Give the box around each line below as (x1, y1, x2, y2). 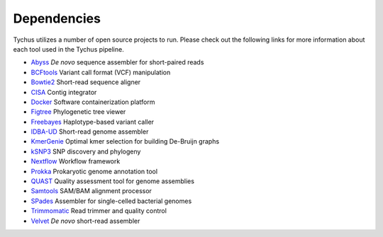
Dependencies (13, 11, 101, 26)
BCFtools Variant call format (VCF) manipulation (30, 68, 171, 76)
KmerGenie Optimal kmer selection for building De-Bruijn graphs (30, 137, 220, 146)
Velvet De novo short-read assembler (30, 216, 140, 225)
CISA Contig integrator (30, 88, 97, 96)
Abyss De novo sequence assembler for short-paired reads (30, 58, 204, 67)
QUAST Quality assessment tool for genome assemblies (30, 177, 195, 185)
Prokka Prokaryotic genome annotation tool (30, 167, 158, 175)
